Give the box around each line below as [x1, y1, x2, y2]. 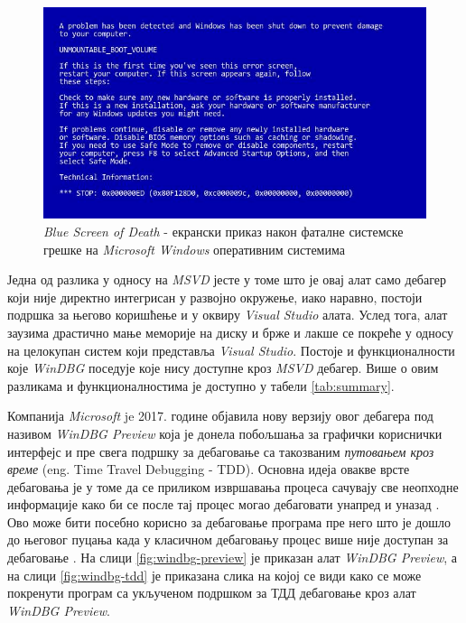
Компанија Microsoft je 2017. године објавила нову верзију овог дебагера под [7, 406, 433, 425]
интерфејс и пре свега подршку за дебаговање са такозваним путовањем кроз [7, 442, 434, 460]
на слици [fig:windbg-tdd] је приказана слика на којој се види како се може [7, 565, 422, 584]
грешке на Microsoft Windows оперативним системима [43, 239, 345, 258]
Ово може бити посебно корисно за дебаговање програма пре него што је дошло [7, 512, 452, 531]
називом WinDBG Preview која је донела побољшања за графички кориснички [7, 423, 443, 442]
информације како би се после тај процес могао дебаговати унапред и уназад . [7, 495, 440, 514]
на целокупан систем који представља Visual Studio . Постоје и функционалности [7, 340, 455, 359]
